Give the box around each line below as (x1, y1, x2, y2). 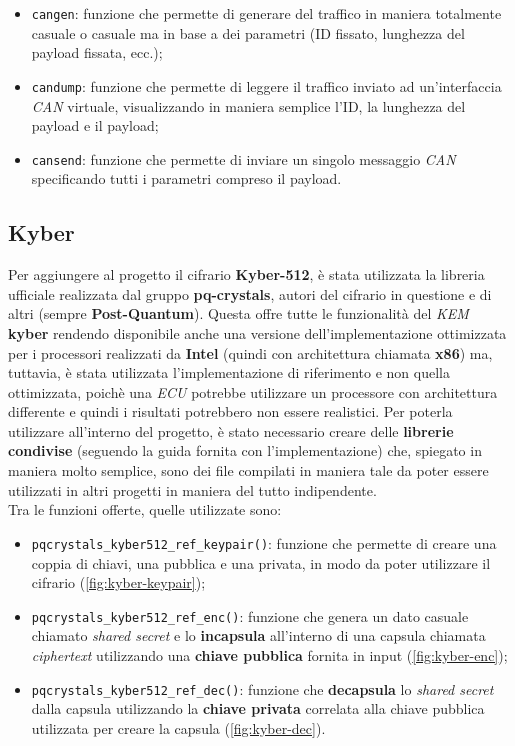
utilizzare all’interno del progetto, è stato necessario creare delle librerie (8, 420, 454, 441)
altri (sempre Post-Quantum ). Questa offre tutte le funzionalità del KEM (8, 303, 469, 324)
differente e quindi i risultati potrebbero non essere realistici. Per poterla (8, 401, 453, 422)
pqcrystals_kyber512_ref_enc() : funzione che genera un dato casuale (31, 605, 469, 626)
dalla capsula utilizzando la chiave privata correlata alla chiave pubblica (31, 698, 485, 719)
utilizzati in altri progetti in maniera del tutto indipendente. (8, 479, 377, 500)
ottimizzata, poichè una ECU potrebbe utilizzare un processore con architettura (8, 381, 498, 402)
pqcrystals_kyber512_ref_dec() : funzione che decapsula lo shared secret (31, 678, 494, 699)
